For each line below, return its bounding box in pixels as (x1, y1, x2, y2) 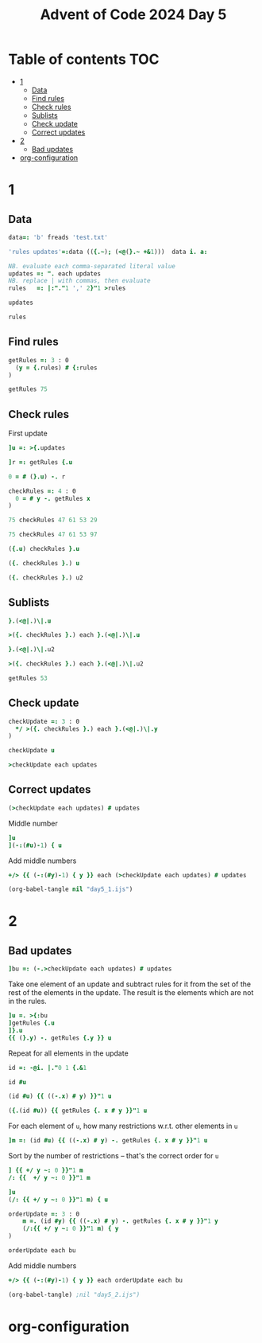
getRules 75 (8, 385, 48, 393)
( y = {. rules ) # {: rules (15, 364, 98, 372)
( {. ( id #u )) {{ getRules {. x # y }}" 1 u (8, 1107, 148, 1115)
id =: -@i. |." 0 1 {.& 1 (8, 1064, 87, 1072)
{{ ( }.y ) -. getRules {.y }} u (8, 1033, 112, 1042)
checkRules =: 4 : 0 (8, 487, 77, 495)
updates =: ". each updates (8, 269, 102, 278)
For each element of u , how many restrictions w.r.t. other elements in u (8, 1121, 238, 1131)
